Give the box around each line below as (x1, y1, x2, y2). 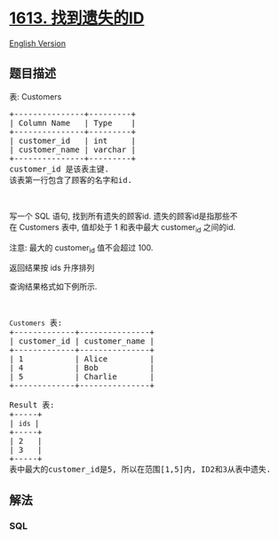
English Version (9, 37, 67, 49)
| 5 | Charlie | (9, 372, 155, 382)
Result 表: (9, 400, 55, 410)
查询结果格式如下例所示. (9, 281, 98, 292)
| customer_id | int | (9, 135, 136, 146)
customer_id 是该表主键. (9, 163, 109, 174)
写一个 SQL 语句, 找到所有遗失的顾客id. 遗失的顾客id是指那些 (9, 210, 231, 221)
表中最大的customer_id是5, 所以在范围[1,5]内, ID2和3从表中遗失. (9, 464, 272, 475)
